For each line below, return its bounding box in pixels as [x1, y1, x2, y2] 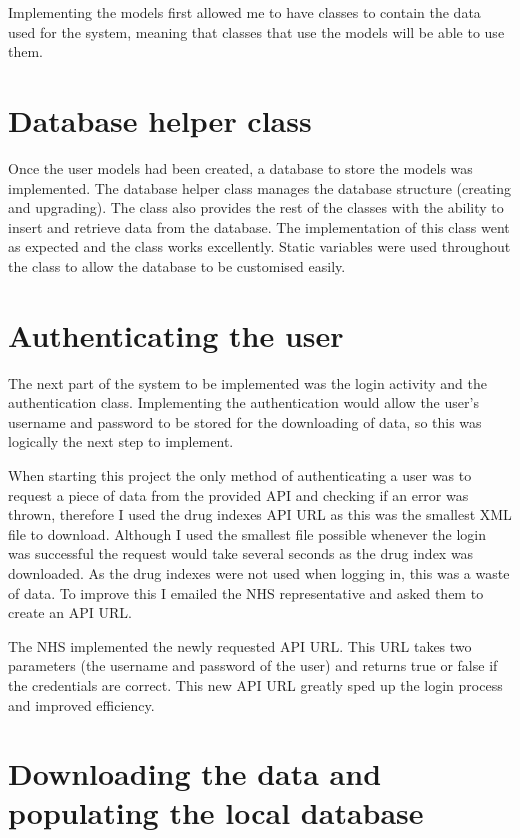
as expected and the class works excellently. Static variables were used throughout [8, 236, 511, 257]
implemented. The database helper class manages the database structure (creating [8, 177, 512, 198]
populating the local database [8, 792, 424, 833]
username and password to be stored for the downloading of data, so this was [8, 411, 482, 432]
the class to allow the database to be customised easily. [8, 255, 346, 276]
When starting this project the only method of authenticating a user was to [8, 464, 472, 485]
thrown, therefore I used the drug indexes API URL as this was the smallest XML [8, 504, 512, 525]
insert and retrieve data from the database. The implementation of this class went [8, 216, 510, 237]
